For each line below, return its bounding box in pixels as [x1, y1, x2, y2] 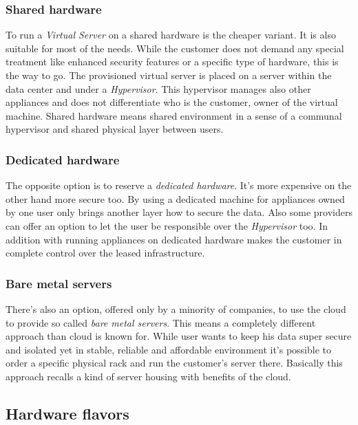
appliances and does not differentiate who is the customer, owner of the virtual [6, 95, 338, 109]
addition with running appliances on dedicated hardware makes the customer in [6, 232, 342, 246]
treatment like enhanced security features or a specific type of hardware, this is [6, 54, 339, 69]
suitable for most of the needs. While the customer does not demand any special [6, 41, 344, 55]
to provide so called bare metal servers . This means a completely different [6, 315, 316, 329]
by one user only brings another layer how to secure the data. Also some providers [6, 205, 352, 219]
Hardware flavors [6, 402, 129, 424]
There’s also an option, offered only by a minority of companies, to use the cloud [6, 301, 346, 316]
